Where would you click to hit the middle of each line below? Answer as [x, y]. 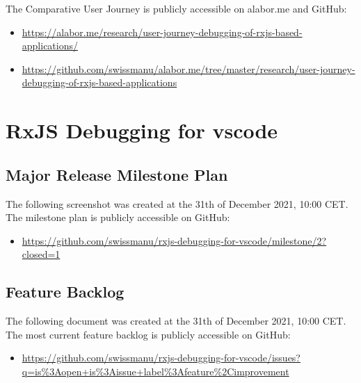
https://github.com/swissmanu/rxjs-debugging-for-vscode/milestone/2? [174, 240]
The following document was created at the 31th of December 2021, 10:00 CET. [176, 321]
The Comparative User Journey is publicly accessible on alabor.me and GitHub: [176, 8]
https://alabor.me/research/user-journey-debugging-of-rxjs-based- [162, 32]
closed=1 [41, 254]
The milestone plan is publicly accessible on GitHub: [118, 217]
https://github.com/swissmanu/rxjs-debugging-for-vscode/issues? [161, 358]
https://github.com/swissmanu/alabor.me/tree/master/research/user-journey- [188, 68]
